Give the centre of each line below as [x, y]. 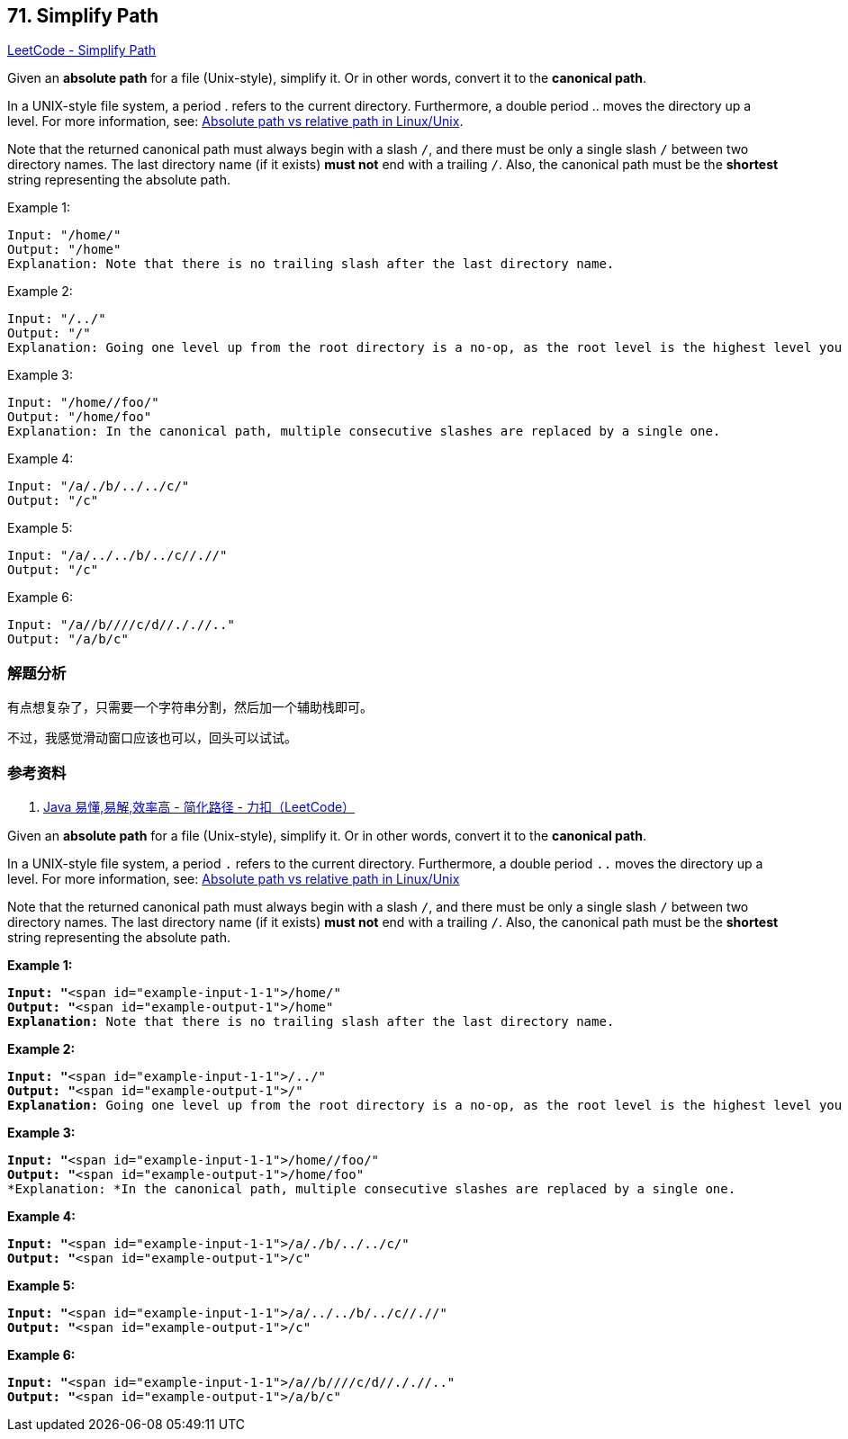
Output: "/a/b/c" [68, 639]
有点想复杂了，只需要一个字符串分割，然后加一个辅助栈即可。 [190, 707]
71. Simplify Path [83, 16]
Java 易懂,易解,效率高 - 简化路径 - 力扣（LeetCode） [199, 806]
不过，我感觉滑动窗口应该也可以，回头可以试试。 [152, 738]
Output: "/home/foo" [80, 417]
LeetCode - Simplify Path [82, 50]
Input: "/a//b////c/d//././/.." [121, 625]
